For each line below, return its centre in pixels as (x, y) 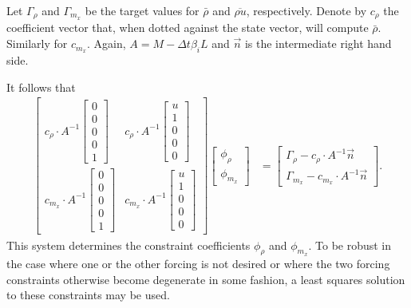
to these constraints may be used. (88, 295)
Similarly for (37, 43)
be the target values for (142, 10)
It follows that (41, 87)
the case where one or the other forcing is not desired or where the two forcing (198, 264)
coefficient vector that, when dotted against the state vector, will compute (188, 28)
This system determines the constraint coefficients (128, 245)
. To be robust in (350, 245)
